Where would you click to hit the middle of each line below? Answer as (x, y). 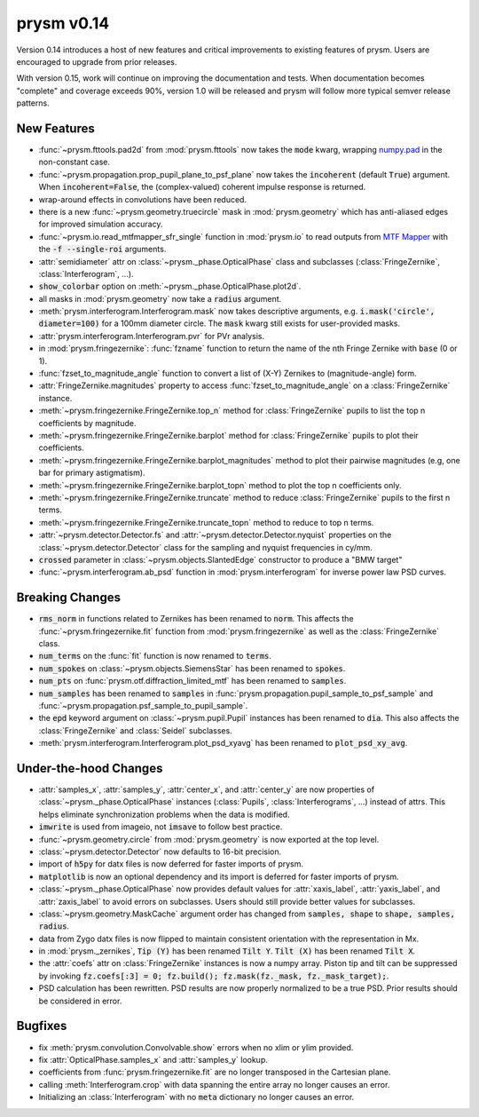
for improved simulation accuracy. (101, 224)
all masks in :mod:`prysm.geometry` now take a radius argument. (160, 298)
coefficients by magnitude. (87, 423)
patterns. (33, 103)
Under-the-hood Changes (90, 768)
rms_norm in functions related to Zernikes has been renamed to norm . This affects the (196, 619)
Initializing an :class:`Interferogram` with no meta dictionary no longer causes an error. (196, 1097)
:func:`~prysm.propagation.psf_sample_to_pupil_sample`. (143, 705)
